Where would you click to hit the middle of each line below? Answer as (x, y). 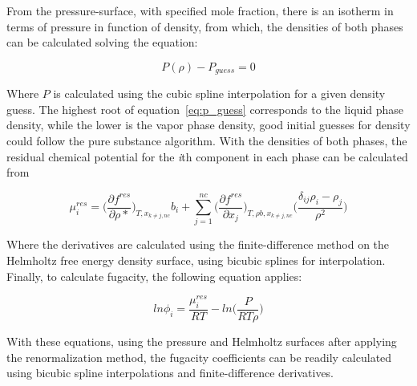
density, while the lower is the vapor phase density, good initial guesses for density (208, 125)
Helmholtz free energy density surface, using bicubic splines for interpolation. (196, 260)
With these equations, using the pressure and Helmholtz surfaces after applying (202, 341)
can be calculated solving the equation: (102, 42)
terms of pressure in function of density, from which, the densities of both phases (205, 26)
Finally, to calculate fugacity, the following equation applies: (154, 276)
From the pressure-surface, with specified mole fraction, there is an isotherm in (200, 10)
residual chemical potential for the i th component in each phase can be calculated (207, 156)
